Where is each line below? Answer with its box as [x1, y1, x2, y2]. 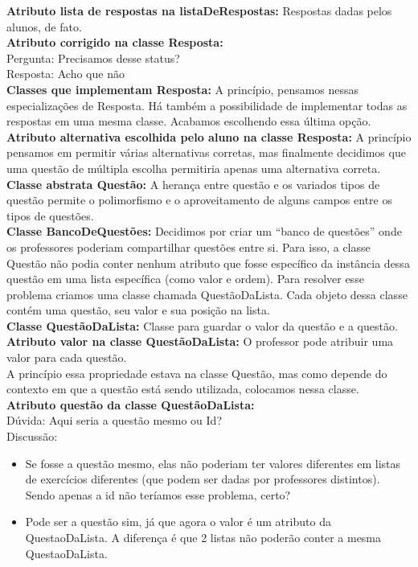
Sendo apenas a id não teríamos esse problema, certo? [25, 486, 291, 503]
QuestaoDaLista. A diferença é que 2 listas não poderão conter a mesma [25, 529, 382, 545]
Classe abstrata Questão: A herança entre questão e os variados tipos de [6, 175, 380, 192]
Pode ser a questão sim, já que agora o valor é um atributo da [25, 513, 331, 530]
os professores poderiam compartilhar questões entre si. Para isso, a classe [6, 238, 371, 255]
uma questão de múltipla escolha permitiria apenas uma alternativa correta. [6, 159, 381, 176]
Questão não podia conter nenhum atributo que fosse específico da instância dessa [6, 254, 410, 271]
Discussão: [6, 428, 58, 445]
